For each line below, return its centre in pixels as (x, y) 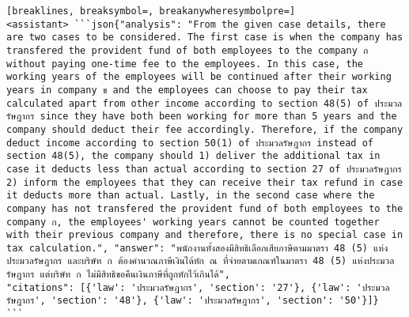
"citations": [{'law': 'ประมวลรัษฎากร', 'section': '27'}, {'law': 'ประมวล (198, 287)
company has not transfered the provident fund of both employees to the (205, 208)
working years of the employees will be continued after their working (199, 77)
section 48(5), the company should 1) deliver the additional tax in (193, 156)
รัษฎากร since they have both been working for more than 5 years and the (202, 117)
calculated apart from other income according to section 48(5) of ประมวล (204, 103)
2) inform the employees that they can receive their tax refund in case (205, 182)
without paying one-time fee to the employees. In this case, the (185, 64)
